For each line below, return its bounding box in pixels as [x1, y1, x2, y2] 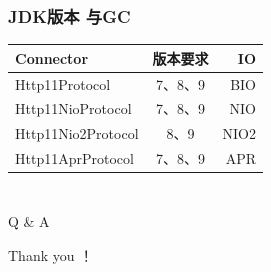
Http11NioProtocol [15, 98, 132, 119]
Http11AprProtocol [15, 148, 134, 169]
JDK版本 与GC [8, 3, 131, 28]
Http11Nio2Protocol [15, 123, 139, 144]
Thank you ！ [8, 244, 94, 265]
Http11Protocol [15, 73, 111, 94]
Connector [15, 47, 89, 68]
